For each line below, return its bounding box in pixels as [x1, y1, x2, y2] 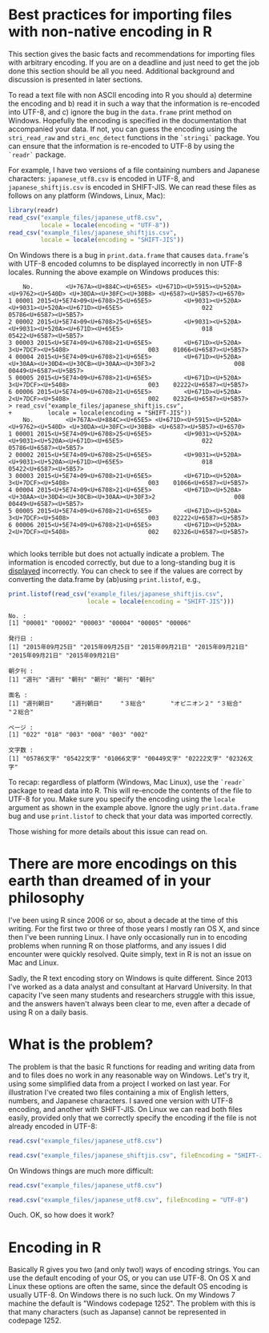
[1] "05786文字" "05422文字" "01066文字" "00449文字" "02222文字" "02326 [8, 755, 247, 763]
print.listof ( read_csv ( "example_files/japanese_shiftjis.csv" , [8, 590, 224, 598]
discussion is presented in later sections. [8, 74, 143, 84]
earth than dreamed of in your [8, 872, 211, 890]
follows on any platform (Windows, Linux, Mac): [8, 191, 166, 200]
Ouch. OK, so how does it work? [8, 1211, 114, 1220]
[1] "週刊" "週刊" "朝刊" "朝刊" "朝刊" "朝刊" [8, 676, 156, 684]
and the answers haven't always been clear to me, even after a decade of [8, 999, 251, 1008]
